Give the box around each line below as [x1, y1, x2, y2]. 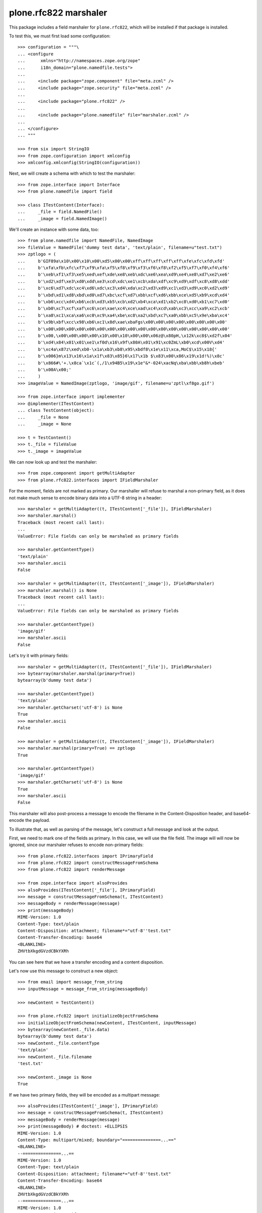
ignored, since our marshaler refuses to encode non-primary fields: [9, 842, 144, 848]
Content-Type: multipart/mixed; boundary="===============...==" [17, 1137, 177, 1143]
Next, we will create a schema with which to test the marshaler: [9, 170, 136, 177]
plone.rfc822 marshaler [9, 7, 108, 18]
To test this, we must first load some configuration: [9, 33, 111, 39]
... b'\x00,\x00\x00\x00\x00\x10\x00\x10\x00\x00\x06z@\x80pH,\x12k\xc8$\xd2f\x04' [17, 333, 233, 338]
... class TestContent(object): [17, 408, 95, 413]
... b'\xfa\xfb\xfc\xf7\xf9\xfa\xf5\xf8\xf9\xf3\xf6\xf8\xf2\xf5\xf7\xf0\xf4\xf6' [17, 265, 230, 271]
